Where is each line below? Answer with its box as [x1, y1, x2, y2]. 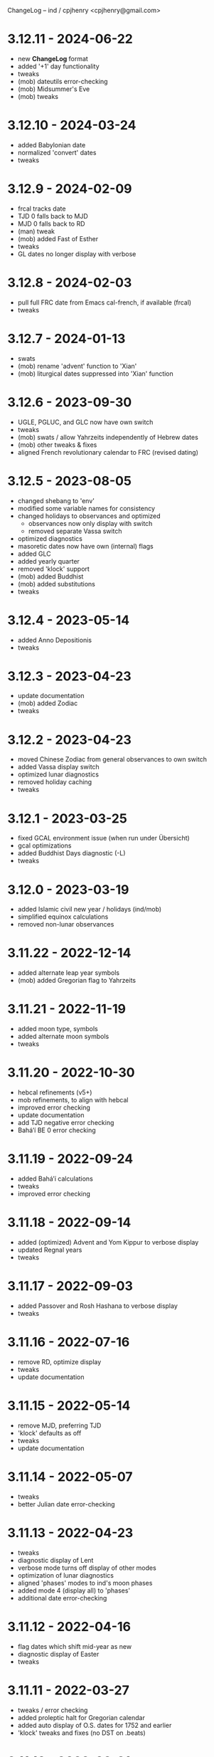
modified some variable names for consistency [17, 504, 155, 512]
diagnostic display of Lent [17, 1556, 94, 1564]
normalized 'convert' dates [17, 148, 97, 157]
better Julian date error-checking [17, 1499, 115, 1508]
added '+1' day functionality [17, 62, 100, 70]
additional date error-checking [17, 1593, 107, 1602]
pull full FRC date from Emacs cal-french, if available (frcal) [17, 298, 192, 307]
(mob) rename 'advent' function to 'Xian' [17, 362, 137, 370]
